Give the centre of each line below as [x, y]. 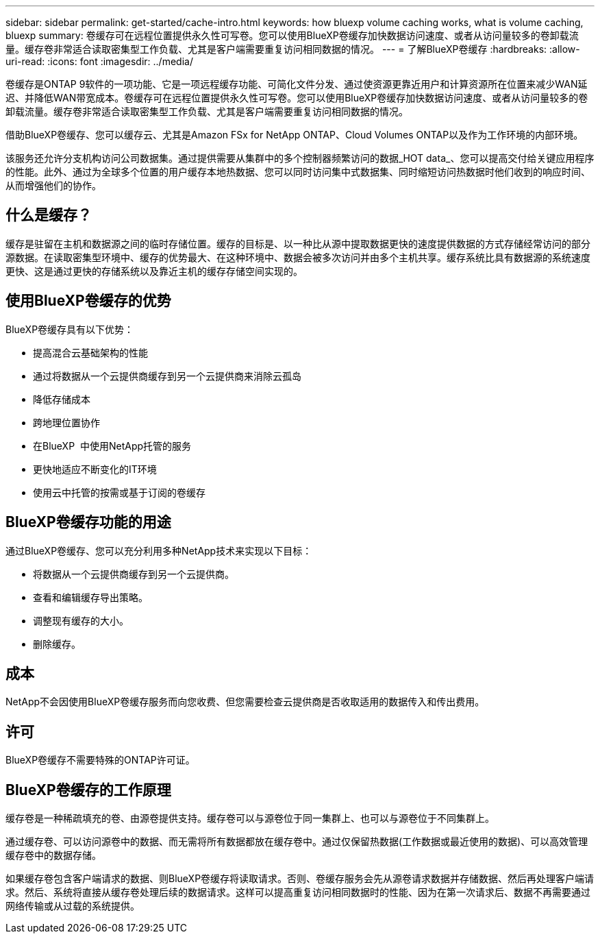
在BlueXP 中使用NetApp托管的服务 [112, 446]
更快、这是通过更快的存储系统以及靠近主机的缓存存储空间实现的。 [154, 271]
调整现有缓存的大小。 [81, 620]
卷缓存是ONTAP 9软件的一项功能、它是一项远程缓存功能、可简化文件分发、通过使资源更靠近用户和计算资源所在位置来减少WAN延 [297, 84]
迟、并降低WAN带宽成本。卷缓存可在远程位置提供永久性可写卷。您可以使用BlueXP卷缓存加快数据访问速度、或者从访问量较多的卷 [297, 98]
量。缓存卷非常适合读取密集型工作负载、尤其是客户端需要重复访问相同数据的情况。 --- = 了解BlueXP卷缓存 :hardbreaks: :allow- [293, 49]
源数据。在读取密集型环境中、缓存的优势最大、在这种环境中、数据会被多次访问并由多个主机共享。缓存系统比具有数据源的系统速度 [298, 257]
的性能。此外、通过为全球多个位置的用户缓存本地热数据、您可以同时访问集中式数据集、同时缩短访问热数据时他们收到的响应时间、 [298, 172]
